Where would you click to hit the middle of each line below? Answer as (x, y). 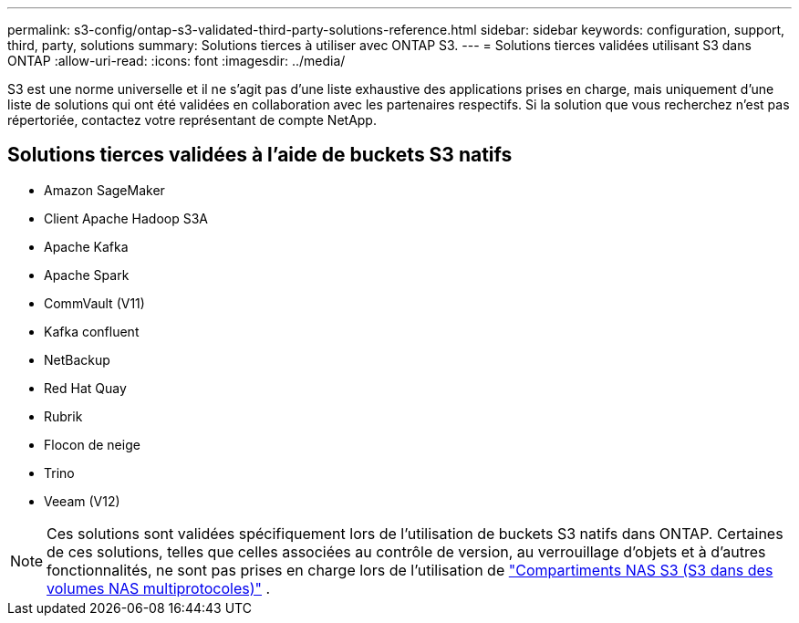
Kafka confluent (92, 331)
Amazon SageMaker (104, 190)
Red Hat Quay (85, 388)
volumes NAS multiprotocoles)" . (159, 588)
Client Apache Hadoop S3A (126, 218)
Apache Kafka (86, 246)
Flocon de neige (92, 444)
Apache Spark (87, 275)
